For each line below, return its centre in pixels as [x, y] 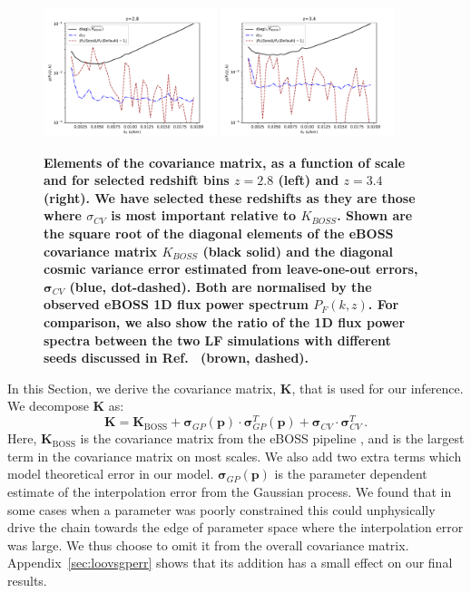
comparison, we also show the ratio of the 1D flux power [225, 322]
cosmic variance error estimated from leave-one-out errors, [231, 269]
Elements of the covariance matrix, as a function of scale [225, 162]
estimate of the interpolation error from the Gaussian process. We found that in [230, 492]
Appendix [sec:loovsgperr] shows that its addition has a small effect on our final [230, 563]
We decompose [48, 406]
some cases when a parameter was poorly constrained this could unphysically [221, 509]
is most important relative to [204, 215]
